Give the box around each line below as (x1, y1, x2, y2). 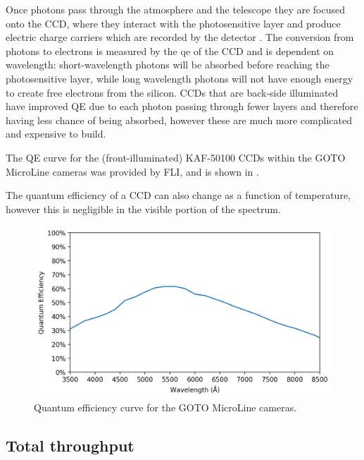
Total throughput (6, 435, 134, 456)
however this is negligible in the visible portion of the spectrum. (6, 201, 281, 216)
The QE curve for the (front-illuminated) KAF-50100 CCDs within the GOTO (6, 150, 346, 164)
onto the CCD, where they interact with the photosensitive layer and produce (6, 16, 341, 30)
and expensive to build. (6, 126, 106, 141)
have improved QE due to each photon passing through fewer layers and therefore (6, 99, 358, 114)
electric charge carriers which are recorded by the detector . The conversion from (6, 30, 354, 44)
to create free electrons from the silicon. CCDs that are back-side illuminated (6, 85, 339, 99)
